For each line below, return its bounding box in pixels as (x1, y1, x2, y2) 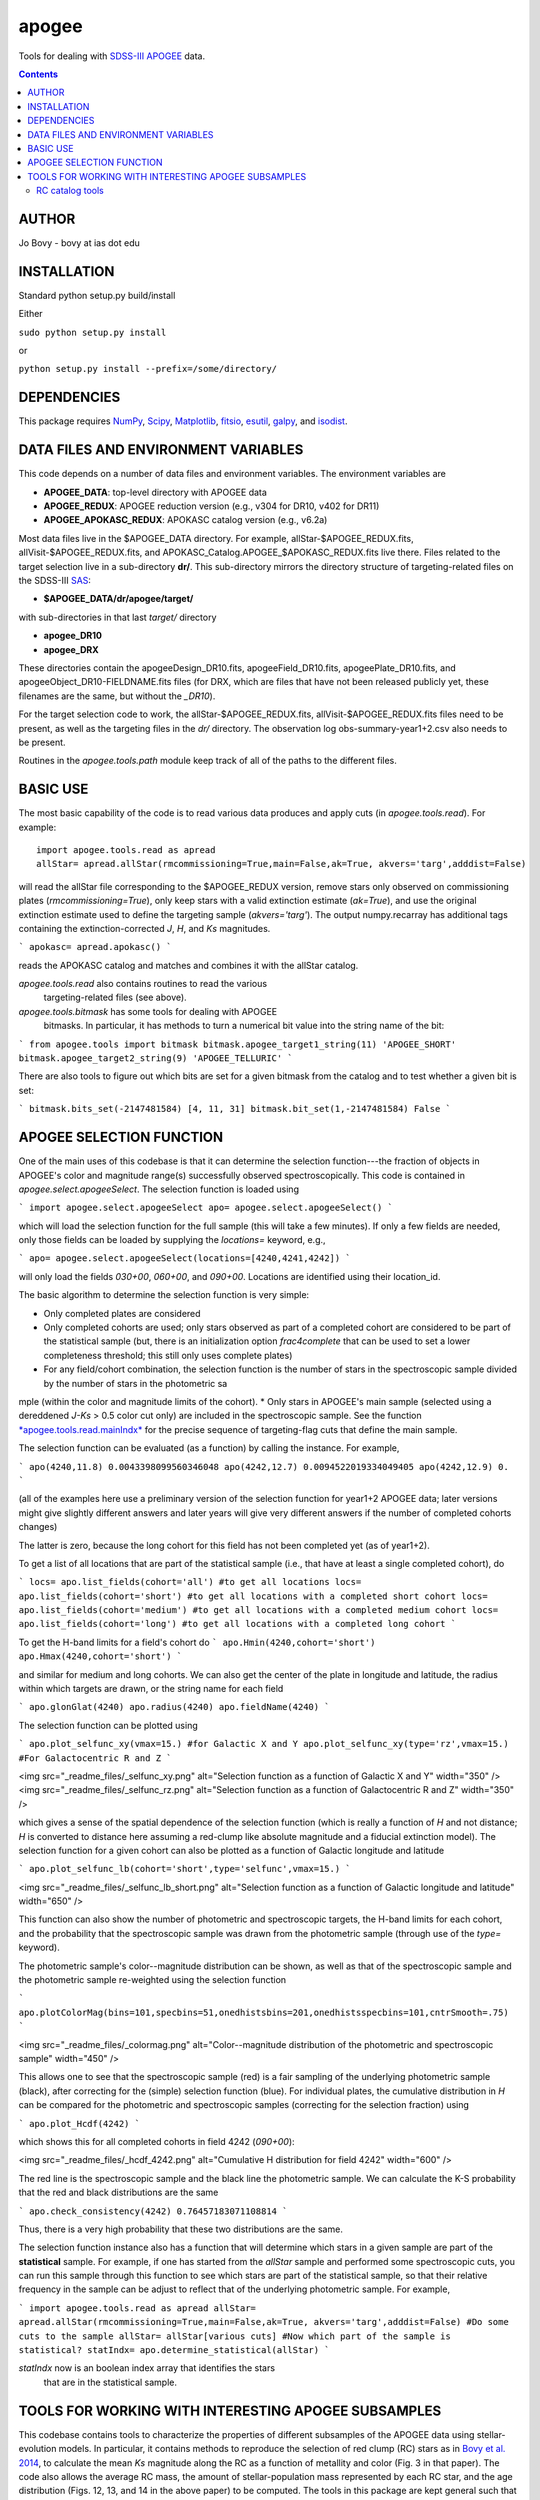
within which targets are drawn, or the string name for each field (18, 1683, 284, 1695)
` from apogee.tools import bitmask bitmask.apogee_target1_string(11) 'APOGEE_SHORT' (18, 1038, 457, 1050)
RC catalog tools (36, 185, 105, 197)
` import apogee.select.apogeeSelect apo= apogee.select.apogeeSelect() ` (18, 1202, 394, 1214)
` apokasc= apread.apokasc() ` (18, 941, 172, 953)
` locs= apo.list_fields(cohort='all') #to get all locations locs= (18, 1576, 362, 1588)
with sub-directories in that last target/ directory (18, 611, 217, 623)
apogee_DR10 (43, 630, 102, 642)
